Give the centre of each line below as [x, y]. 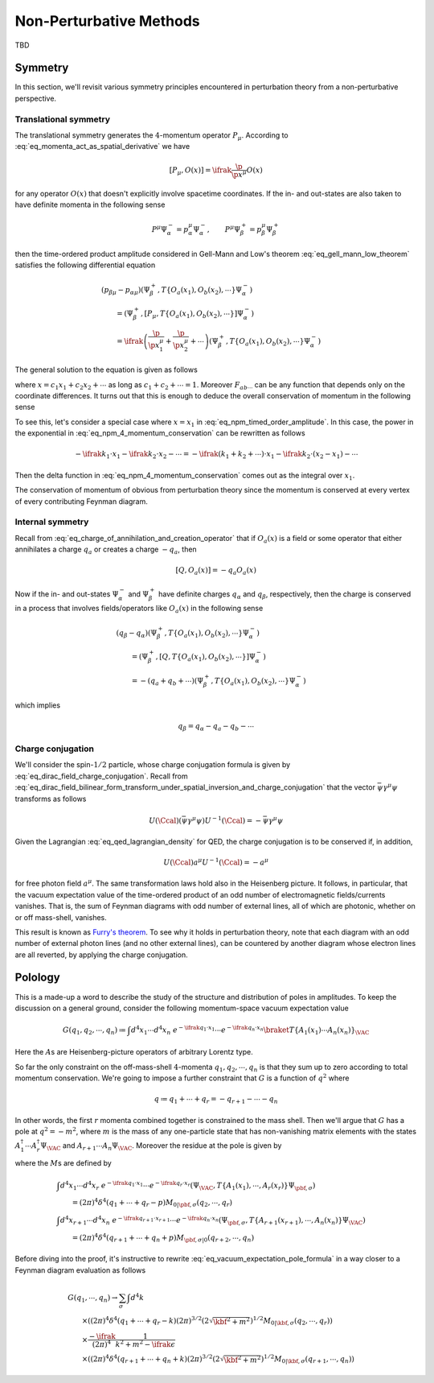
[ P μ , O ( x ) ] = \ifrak [201, 171]
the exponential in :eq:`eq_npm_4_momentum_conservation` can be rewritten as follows [160, 433]
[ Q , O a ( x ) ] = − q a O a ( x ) [216, 572]
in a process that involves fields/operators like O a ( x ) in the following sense [139, 609]
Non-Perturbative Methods [107, 21]
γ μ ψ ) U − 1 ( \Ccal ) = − [225, 819]
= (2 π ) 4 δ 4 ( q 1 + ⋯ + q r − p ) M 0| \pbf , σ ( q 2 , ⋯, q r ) [152, 1203]
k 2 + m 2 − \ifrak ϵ [145, 1344]
